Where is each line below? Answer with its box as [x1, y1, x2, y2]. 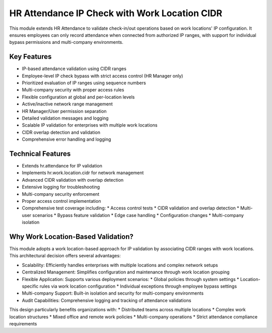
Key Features [9, 52, 52, 61]
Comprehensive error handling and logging [22, 136, 111, 142]
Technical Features [9, 149, 71, 158]
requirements [9, 320, 37, 326]
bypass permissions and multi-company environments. [9, 39, 123, 45]
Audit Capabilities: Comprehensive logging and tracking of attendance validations [22, 297, 191, 303]
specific [22, 283, 39, 290]
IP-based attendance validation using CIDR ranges [22, 66, 127, 72]
